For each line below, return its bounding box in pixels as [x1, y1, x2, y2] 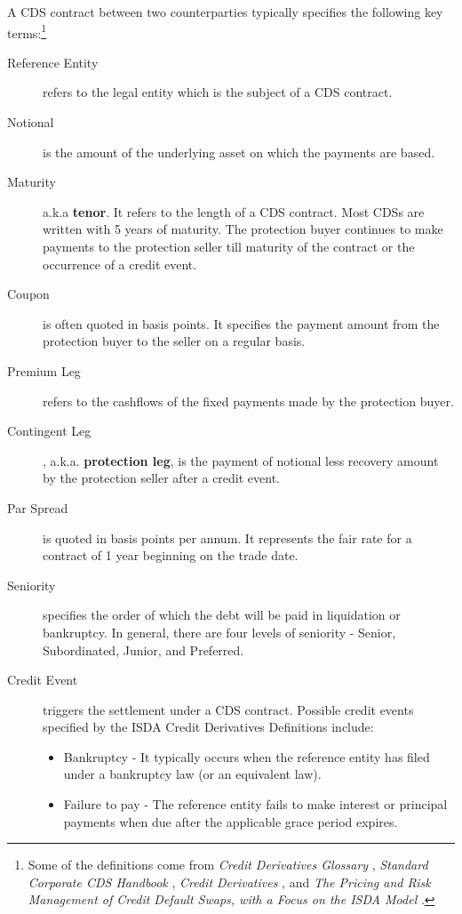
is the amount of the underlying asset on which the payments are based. [43, 142, 435, 161]
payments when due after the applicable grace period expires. [63, 812, 398, 830]
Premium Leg [7, 361, 81, 380]
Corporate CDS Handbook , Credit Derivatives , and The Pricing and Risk [28, 872, 431, 891]
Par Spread [7, 498, 68, 517]
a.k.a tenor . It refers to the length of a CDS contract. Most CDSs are [43, 202, 425, 220]
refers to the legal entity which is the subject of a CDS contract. [43, 83, 393, 101]
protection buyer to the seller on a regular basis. [43, 332, 306, 350]
